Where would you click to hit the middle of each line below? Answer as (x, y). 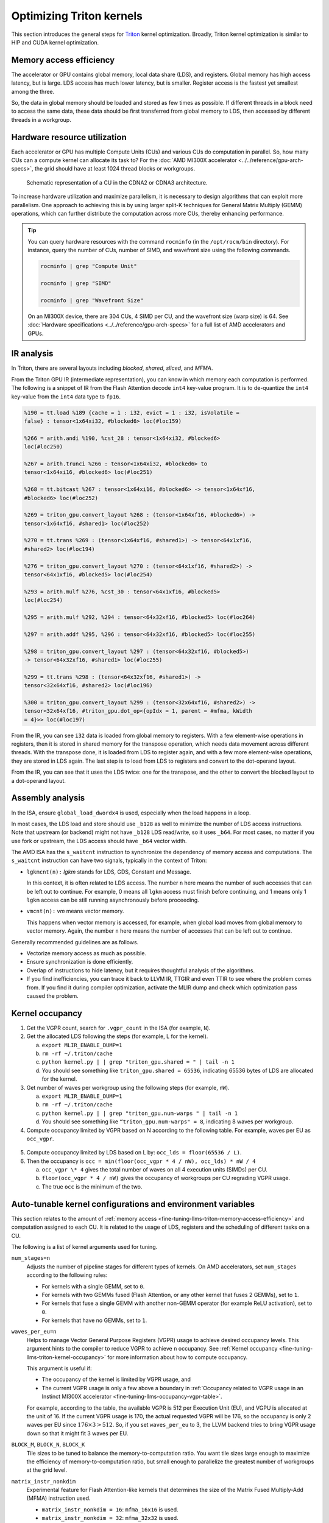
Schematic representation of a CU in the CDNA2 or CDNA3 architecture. (117, 182)
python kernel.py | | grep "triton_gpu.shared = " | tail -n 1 (138, 1062)
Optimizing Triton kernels (77, 16)
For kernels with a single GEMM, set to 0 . (93, 1286)
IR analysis (32, 354)
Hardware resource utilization (69, 137)
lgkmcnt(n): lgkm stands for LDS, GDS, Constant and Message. (109, 872)
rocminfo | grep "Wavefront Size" (92, 300)
